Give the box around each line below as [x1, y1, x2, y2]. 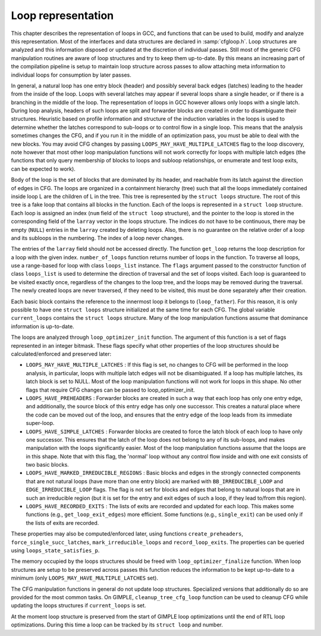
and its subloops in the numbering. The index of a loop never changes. [11, 234, 184, 241]
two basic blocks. [26, 461, 70, 468]
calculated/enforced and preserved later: [11, 351, 112, 357]
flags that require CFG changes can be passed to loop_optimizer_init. [26, 386, 196, 393]
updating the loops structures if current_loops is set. [11, 602, 146, 609]
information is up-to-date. [11, 323, 74, 330]
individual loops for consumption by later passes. [11, 71, 132, 78]
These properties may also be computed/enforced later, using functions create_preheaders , [11, 530, 244, 537]
